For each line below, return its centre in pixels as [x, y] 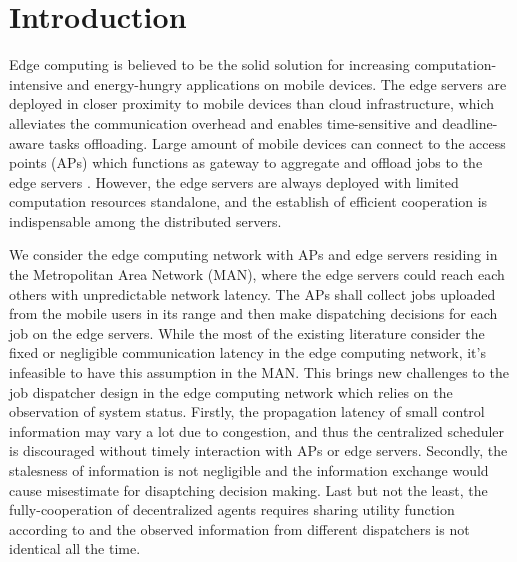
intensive [36, 83]
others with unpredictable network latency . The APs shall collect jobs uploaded [252, 293]
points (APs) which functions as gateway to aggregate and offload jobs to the [246, 162]
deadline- [470, 122]
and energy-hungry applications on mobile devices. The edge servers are [287, 83]
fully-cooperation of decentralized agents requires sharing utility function [232, 509]
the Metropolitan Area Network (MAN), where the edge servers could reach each [257, 274]
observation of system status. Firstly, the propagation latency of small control [247, 411]
